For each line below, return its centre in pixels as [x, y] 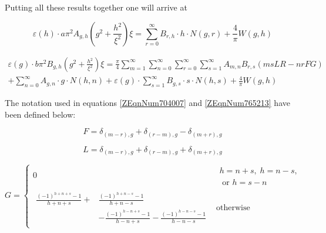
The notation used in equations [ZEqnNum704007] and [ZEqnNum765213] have [147, 102]
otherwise [233, 208]
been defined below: [40, 114]
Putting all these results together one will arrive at [96, 7]
